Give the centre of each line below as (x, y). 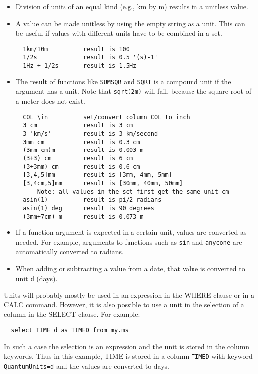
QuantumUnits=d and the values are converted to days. (87, 365)
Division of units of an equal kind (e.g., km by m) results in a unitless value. (132, 6)
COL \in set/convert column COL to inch (106, 117)
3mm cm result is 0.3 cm (82, 142)
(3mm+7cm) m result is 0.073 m (83, 216)
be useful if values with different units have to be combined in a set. (119, 33)
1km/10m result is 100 (76, 49)
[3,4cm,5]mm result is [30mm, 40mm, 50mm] (103, 183)
